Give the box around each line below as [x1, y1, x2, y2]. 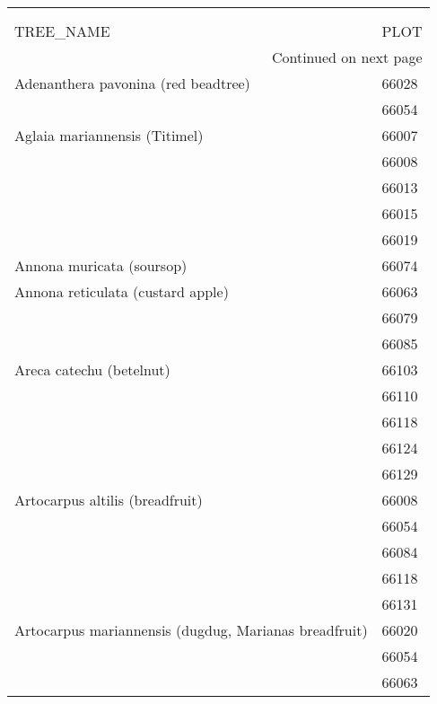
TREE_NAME [14, 21, 110, 41]
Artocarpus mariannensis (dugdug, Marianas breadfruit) [14, 620, 368, 640]
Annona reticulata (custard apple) [14, 281, 229, 302]
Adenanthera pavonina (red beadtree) [14, 73, 250, 93]
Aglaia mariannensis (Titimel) [14, 125, 204, 145]
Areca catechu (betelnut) [14, 359, 170, 380]
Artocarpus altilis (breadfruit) [14, 489, 203, 510]
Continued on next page [271, 47, 423, 67]
